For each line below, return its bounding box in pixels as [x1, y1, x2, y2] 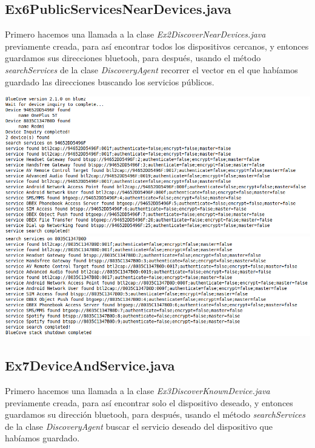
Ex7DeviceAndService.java [5, 356, 175, 375]
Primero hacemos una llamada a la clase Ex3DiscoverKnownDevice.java [5, 384, 270, 397]
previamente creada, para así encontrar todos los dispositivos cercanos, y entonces [5, 39, 309, 52]
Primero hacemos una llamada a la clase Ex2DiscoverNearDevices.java [5, 28, 266, 41]
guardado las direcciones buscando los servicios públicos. [5, 75, 214, 88]
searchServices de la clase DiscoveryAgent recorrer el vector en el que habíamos [5, 63, 298, 76]
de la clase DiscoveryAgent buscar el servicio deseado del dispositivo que [5, 420, 273, 432]
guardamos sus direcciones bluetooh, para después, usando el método [5, 51, 261, 64]
